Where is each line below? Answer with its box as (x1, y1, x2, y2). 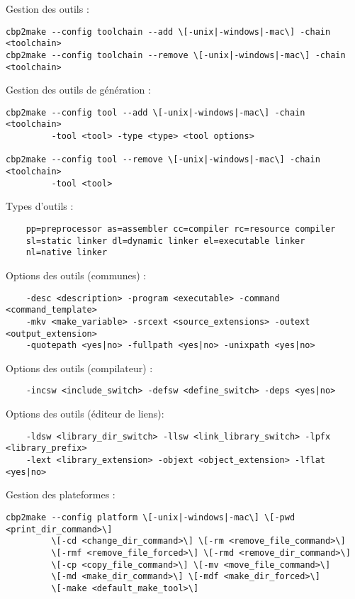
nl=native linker (26, 247, 108, 258)
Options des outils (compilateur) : (6, 360, 153, 375)
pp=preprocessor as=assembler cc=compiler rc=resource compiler (26, 224, 336, 234)
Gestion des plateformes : (6, 487, 115, 502)
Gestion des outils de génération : (6, 82, 151, 97)
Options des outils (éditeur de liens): (6, 406, 164, 421)
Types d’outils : (6, 198, 74, 213)
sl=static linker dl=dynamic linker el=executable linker (26, 235, 305, 246)
